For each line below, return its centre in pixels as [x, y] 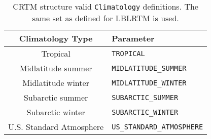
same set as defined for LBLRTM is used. [105, 18]
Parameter [133, 38]
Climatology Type [56, 38]
